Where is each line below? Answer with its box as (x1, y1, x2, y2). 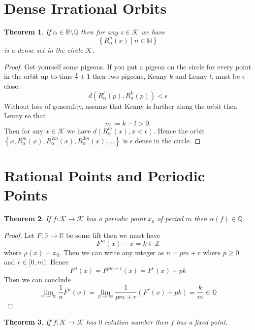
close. (4, 80, 20, 91)
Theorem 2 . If (4, 213, 51, 224)
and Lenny (175, 71, 207, 81)
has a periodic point (86, 213, 146, 224)
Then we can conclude (4, 274, 71, 285)
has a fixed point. (176, 316, 228, 327)
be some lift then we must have (66, 230, 160, 240)
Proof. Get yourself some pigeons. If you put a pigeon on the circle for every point (4, 61, 252, 71)
